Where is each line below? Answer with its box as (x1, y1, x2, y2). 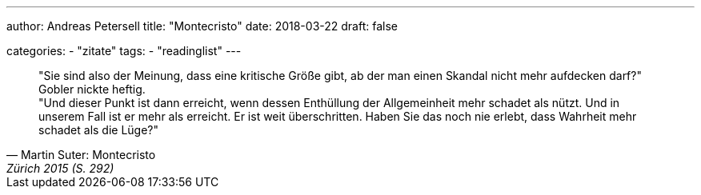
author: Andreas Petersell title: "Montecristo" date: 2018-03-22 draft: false (6, 19, 398, 33)
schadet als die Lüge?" (38, 123, 159, 137)
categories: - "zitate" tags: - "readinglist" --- (6, 44, 242, 58)
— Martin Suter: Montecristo (6, 148, 156, 161)
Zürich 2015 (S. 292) (6, 161, 114, 175)
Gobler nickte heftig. (38, 82, 146, 96)
